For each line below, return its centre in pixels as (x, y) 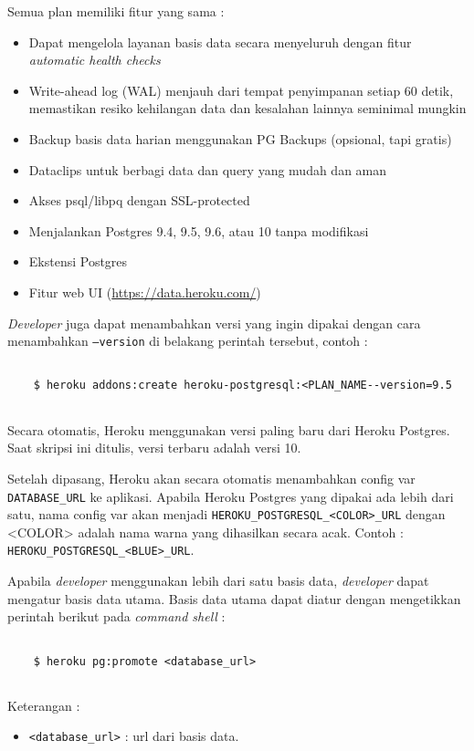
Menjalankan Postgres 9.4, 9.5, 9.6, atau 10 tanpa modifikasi (199, 230)
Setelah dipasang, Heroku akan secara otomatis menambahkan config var (211, 478)
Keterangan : (44, 705)
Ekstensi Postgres (78, 261)
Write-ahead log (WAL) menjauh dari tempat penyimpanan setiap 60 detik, (241, 90)
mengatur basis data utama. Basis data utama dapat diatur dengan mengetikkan (234, 598)
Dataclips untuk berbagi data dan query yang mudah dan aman (208, 169)
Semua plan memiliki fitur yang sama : (116, 11)
